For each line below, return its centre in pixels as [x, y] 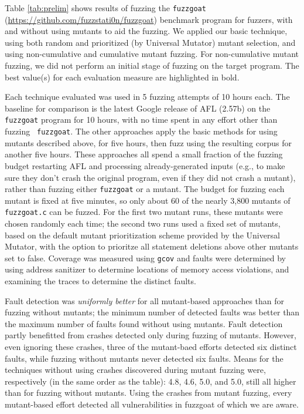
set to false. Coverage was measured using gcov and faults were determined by [145, 258]
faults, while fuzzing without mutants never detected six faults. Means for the [144, 358]
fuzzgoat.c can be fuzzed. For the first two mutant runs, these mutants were [144, 212]
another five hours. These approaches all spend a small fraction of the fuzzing [144, 154]
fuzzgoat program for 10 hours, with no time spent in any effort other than [141, 120]
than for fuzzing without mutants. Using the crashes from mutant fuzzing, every [148, 393]
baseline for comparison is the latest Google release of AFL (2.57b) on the [138, 108]
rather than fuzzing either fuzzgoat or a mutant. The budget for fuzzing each [145, 189]
